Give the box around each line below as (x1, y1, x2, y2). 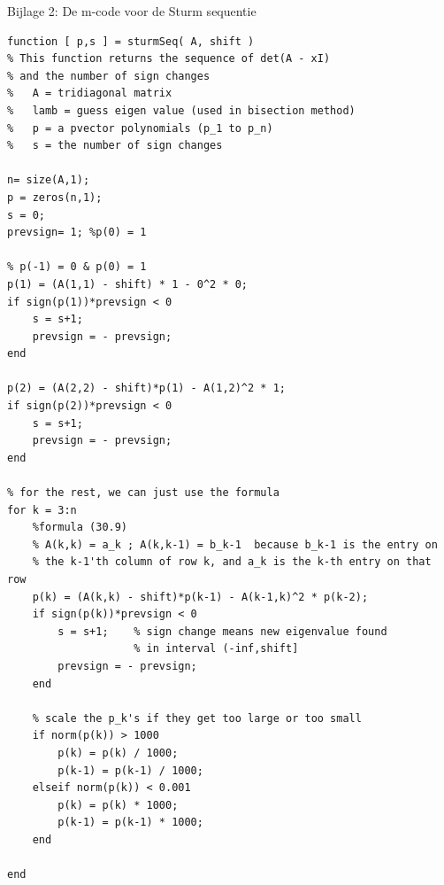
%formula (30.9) (32, 521, 128, 534)
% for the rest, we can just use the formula (7, 486, 279, 500)
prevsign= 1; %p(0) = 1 (7, 226, 147, 239)
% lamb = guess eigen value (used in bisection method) (7, 104, 356, 117)
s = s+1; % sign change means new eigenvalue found (57, 625, 387, 638)
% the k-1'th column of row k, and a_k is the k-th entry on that (32, 555, 432, 569)
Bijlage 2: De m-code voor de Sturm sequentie (7, 2, 256, 19)
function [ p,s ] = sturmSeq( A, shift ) (7, 35, 255, 48)
